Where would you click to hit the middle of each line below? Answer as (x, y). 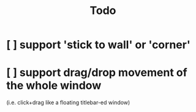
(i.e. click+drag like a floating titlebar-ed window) (68, 103)
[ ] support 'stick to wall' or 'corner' (99, 45)
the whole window (54, 86)
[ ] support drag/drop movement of (97, 73)
